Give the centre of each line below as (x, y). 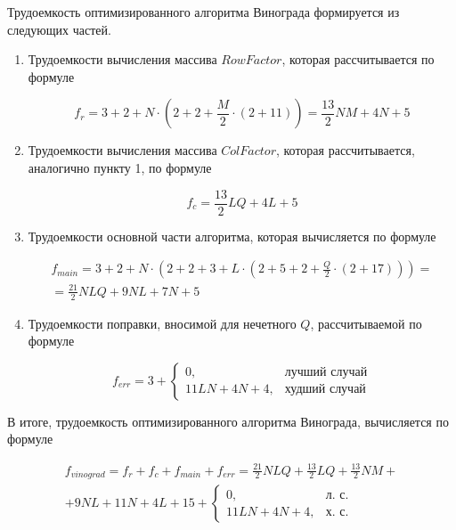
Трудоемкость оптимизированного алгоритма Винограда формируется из (204, 12)
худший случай (325, 390)
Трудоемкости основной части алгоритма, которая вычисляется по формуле (232, 236)
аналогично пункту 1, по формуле (120, 167)
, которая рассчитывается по (358, 59)
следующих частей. (59, 29)
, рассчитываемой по (366, 323)
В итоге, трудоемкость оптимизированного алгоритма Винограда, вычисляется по (228, 421)
